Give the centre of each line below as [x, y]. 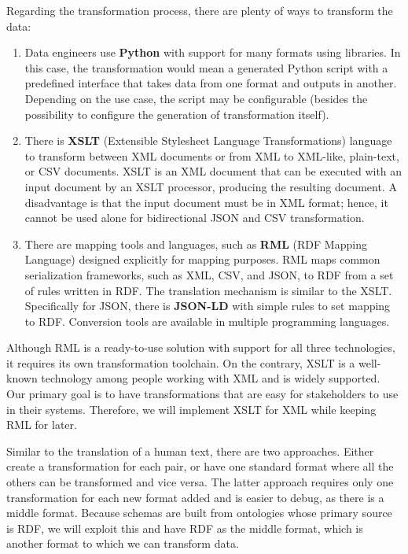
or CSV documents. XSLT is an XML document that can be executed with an [213, 171]
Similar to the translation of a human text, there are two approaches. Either [190, 451]
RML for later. [42, 425]
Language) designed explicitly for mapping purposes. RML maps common [202, 259]
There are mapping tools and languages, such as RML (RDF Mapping [196, 244]
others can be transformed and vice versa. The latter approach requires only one [200, 482]
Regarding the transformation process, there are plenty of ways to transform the [200, 10]
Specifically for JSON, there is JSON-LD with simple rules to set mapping [208, 306]
